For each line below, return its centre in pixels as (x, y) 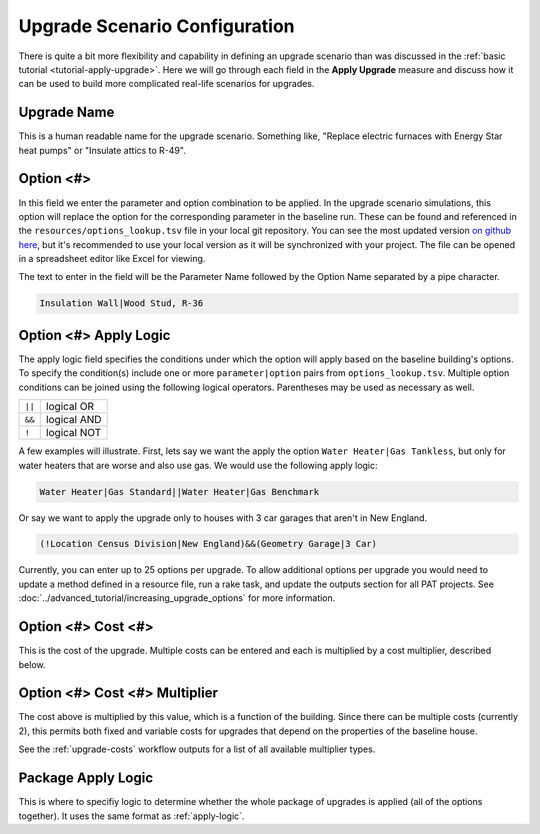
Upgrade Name (66, 112)
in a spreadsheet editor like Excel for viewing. (112, 259)
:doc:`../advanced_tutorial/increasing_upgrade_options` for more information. (177, 598)
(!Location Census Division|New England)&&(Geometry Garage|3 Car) (208, 544)
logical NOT (73, 433)
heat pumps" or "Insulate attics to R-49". (102, 150)
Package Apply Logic (86, 778)
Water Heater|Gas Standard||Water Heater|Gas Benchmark (179, 491)
